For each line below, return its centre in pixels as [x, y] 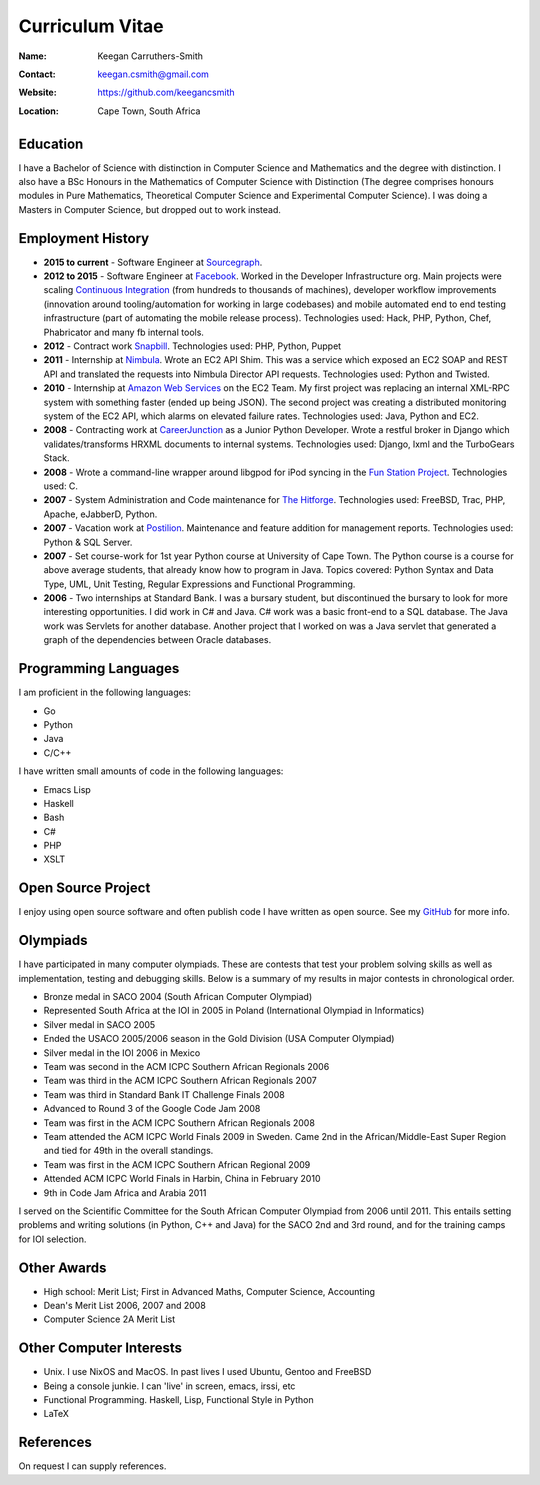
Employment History [84, 238]
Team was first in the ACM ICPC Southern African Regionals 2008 [179, 1122]
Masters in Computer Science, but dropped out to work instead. [150, 209]
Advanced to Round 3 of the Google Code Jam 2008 [152, 1109]
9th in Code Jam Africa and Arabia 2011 [125, 1192]
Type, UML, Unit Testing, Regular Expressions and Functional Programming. [199, 584]
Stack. [56, 458]
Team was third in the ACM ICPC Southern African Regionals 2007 [180, 1081]
